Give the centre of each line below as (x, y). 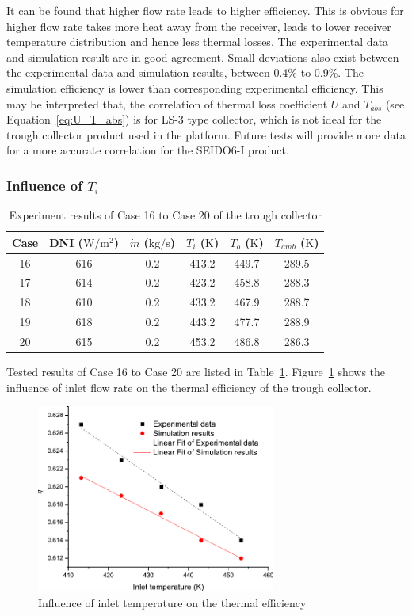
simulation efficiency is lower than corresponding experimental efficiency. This (195, 87)
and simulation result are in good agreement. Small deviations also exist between (203, 57)
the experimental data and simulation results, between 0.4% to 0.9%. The (185, 72)
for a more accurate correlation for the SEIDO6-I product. (148, 150)
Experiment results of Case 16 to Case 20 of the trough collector (166, 215)
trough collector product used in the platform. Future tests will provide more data (206, 134)
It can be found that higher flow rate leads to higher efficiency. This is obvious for (205, 10)
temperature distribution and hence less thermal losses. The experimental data (198, 42)
